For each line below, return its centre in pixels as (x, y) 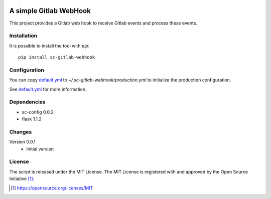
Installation (23, 36)
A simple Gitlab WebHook (50, 11)
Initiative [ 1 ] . (22, 179)
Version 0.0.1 (22, 142)
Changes (21, 131)
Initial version (40, 149)
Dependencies (28, 102)
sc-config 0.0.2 (38, 112)
